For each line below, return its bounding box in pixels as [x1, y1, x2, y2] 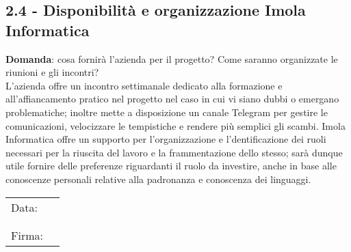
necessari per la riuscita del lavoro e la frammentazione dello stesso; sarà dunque [5, 145, 343, 159]
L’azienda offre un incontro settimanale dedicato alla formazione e [5, 78, 283, 92]
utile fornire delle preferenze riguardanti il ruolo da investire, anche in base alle [5, 158, 337, 173]
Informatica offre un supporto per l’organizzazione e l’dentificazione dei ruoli [5, 132, 326, 146]
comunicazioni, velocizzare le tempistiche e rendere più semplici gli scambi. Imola [5, 118, 346, 132]
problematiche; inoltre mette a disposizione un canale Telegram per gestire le [5, 104, 328, 119]
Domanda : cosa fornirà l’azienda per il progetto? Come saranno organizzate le [5, 51, 338, 66]
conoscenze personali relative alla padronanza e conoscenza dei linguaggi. [5, 171, 311, 186]
